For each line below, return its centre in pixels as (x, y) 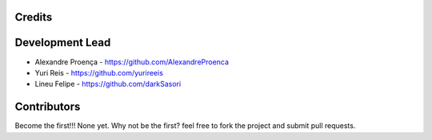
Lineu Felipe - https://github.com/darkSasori (108, 84)
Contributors (48, 107)
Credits (34, 17)
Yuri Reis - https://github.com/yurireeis (99, 72)
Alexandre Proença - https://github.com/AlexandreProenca (132, 62)
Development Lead (63, 43)
